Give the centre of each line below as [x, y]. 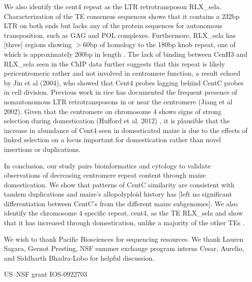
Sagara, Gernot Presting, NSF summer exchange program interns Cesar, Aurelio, [124, 248]
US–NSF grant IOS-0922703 [46, 274]
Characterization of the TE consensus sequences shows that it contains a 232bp [122, 16]
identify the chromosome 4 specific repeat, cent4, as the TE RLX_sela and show [124, 213]
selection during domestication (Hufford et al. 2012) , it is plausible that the [117, 121]
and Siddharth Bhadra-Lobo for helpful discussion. [79, 257]
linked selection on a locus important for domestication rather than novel [113, 140]
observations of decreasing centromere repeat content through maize [105, 175]
